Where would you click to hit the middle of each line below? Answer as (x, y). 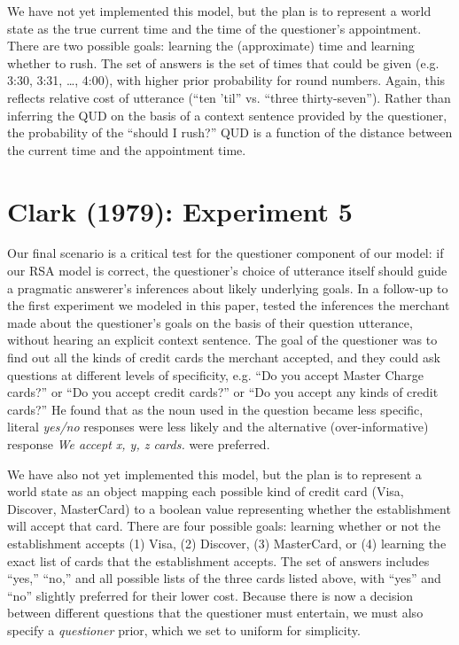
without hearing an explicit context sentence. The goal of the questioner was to (222, 340)
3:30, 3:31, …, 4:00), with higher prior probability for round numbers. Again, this (226, 80)
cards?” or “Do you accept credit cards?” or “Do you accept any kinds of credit (223, 392)
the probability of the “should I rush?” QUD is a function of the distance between (230, 132)
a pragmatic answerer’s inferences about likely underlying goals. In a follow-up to (228, 288)
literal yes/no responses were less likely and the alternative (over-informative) (218, 427)
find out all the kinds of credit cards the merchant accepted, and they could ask (224, 357)
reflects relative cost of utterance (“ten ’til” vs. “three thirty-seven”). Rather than (229, 97)
